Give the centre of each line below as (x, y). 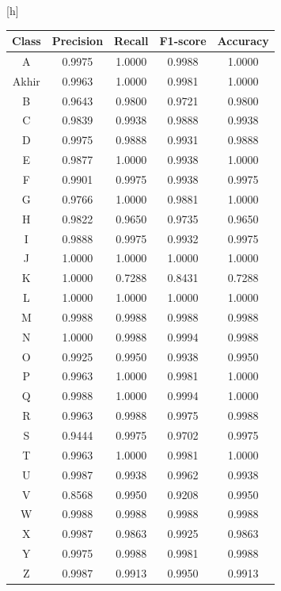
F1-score (183, 41)
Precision (78, 41)
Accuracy (243, 41)
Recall (131, 41)
